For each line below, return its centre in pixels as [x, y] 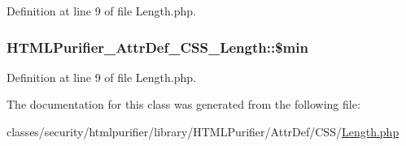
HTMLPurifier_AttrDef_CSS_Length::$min [157, 47]
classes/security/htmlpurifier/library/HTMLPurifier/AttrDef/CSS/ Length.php [203, 131]
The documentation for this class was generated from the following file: [183, 104]
